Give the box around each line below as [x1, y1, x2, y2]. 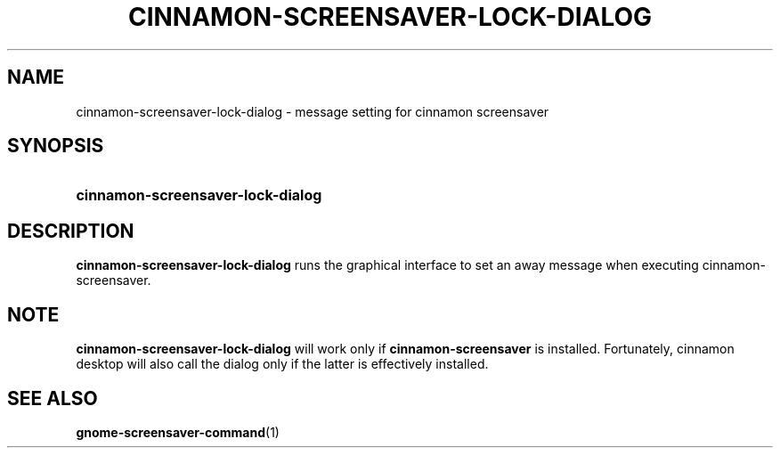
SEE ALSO [7, 386, 98, 410]
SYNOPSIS [7, 134, 104, 158]
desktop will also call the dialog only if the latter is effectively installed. [76, 356, 489, 372]
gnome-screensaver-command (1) [76, 424, 280, 440]
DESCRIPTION [7, 219, 134, 242]
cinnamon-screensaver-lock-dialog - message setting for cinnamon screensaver [76, 103, 549, 119]
